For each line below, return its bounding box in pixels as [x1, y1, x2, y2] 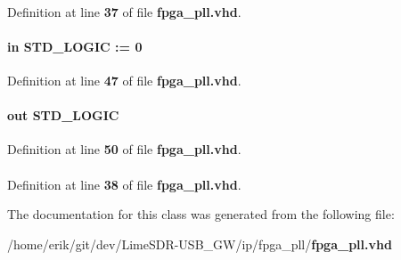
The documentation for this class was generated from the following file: [7, 205, 395, 223]
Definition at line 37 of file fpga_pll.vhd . [7, 2, 241, 20]
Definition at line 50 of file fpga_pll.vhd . [7, 140, 241, 158]
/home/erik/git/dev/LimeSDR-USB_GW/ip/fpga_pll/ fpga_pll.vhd [7, 234, 392, 253]
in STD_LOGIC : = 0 [7, 37, 143, 55]
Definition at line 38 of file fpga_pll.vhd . [7, 175, 241, 193]
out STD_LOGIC [7, 106, 119, 125]
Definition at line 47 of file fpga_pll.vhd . [7, 70, 241, 89]
